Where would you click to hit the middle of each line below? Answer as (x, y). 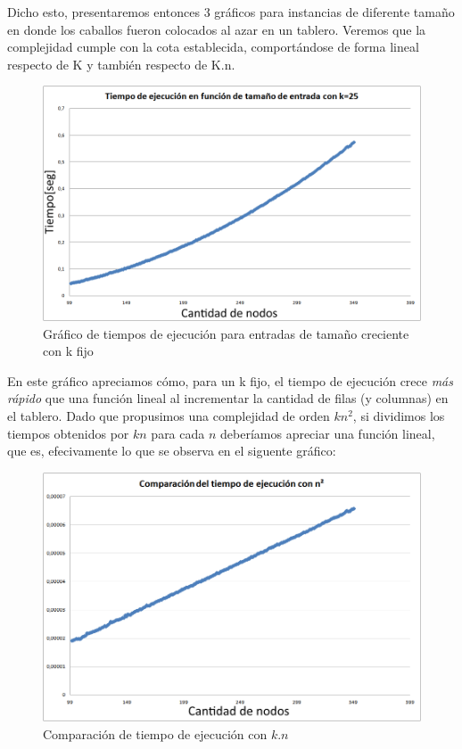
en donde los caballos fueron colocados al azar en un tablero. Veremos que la (217, 29)
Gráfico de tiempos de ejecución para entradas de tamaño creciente (226, 333)
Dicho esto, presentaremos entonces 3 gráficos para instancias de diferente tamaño (231, 12)
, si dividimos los (399, 416)
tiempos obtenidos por (68, 433)
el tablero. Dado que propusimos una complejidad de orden (169, 416)
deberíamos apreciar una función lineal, (328, 433)
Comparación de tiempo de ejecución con (155, 733)
